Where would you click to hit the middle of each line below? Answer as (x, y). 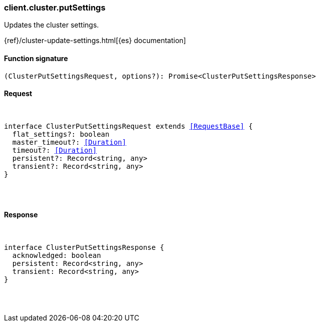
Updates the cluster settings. (51, 25)
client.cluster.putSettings (55, 8)
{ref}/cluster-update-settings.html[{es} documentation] (95, 41)
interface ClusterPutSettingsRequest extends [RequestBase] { (128, 126)
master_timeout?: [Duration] (69, 142)
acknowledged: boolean (56, 256)
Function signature (36, 58)
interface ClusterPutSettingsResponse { (84, 248)
